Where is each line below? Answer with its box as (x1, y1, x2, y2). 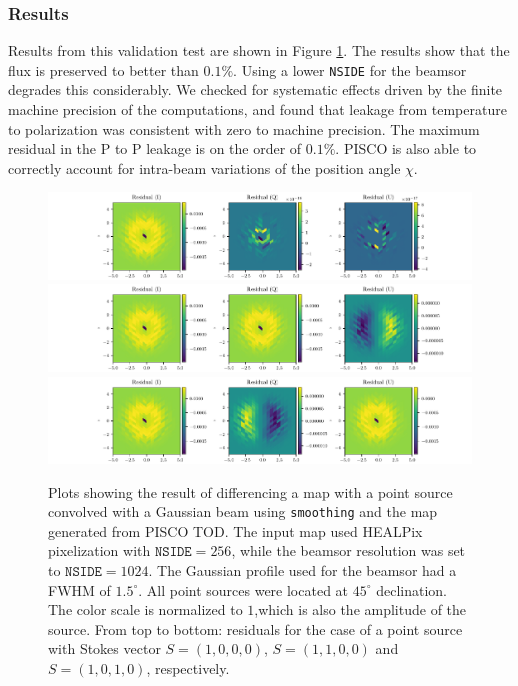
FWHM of (48, 579, 111, 600)
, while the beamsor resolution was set (231, 540, 466, 561)
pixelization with (48, 540, 151, 561)
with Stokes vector (48, 638, 161, 659)
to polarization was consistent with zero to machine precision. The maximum (8, 118, 480, 139)
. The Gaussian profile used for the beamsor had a (148, 559, 457, 580)
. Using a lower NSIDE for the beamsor (233, 59, 467, 80)
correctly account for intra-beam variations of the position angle (8, 157, 401, 178)
